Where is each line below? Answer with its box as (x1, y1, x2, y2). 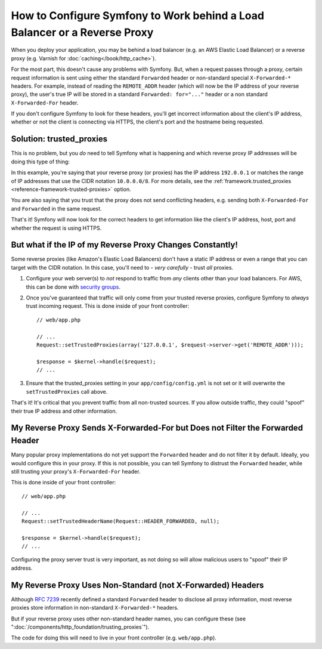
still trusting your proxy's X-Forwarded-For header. (11, 468, 141, 475)
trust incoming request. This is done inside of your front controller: (26, 302, 190, 310)
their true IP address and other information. (11, 407, 117, 415)
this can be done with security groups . (26, 283, 121, 290)
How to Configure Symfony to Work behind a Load (11, 9, 265, 22)
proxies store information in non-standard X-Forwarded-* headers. (11, 604, 179, 611)
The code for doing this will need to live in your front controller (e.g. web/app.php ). (11, 634, 217, 641)
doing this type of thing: (11, 158, 70, 165)
